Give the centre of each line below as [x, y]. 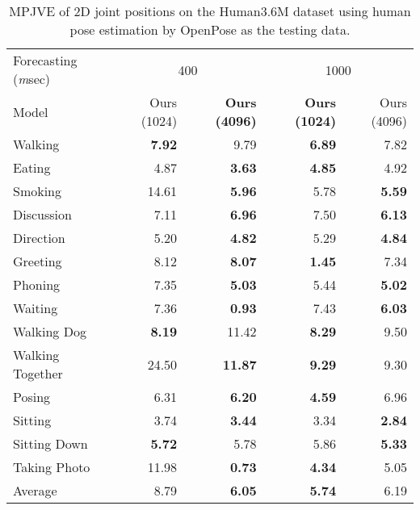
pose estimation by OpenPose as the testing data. [210, 29]
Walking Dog [50, 331]
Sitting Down [50, 443]
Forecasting [45, 60]
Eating [32, 167]
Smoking [38, 191]
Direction [39, 238]
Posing [32, 397]
